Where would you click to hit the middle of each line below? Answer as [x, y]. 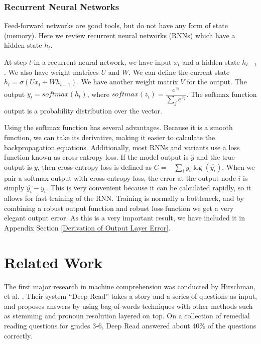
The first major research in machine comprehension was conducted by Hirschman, [130, 286]
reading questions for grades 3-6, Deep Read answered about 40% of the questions [130, 325]
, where [98, 94]
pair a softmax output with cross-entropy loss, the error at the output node [120, 178]
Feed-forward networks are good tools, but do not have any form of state [116, 25]
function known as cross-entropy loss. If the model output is [96, 157]
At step [16, 62]
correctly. [18, 335]
